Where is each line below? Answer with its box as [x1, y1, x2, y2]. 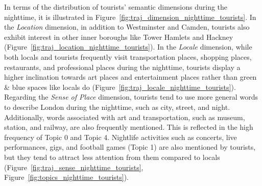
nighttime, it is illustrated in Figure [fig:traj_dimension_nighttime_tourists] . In [4, 11, 256, 22]
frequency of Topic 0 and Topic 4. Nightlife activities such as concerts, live [4, 131, 237, 142]
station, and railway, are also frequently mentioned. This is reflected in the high [4, 122, 253, 132]
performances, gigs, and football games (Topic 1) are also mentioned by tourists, [4, 142, 256, 152]
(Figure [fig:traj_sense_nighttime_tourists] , [4, 161, 144, 172]
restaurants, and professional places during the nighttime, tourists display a [4, 61, 241, 72]
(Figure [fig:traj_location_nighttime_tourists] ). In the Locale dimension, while [4, 41, 252, 52]
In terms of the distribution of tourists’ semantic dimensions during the [4, 2, 228, 12]
